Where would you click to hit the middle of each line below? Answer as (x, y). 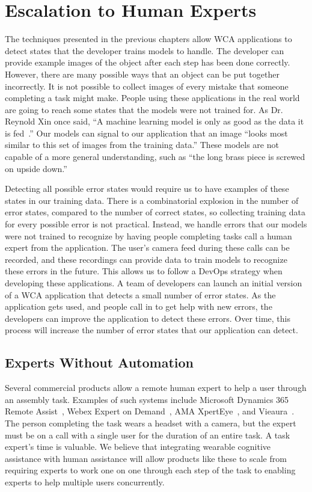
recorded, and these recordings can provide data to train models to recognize (146, 259)
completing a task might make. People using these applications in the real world (152, 98)
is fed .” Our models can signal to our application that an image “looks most (146, 133)
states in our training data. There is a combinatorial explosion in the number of (152, 200)
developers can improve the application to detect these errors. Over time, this (148, 318)
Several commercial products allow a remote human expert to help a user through (156, 388)
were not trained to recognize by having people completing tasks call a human (148, 235)
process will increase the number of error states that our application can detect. (151, 330)
